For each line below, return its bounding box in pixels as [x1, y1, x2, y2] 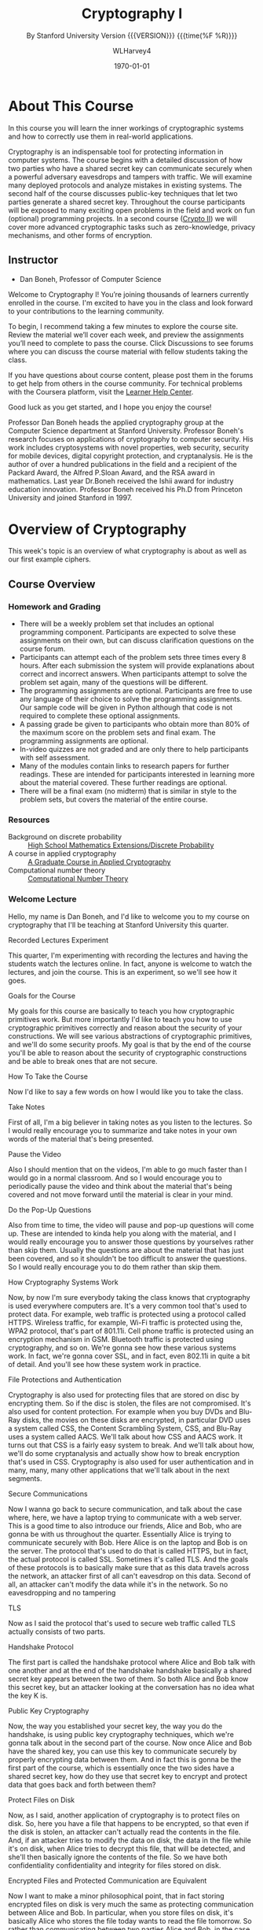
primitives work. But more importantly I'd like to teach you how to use [8, 1014, 233, 1024]
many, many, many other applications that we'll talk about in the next [8, 1465, 230, 1475]
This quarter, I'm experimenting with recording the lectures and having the [8, 950, 249, 960]
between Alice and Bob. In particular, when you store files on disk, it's [8, 1907, 234, 1917]
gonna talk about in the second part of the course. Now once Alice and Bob [8, 1738, 253, 1747]
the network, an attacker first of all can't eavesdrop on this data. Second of [8, 1571, 251, 1580]
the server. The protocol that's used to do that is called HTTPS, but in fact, [8, 1546, 249, 1555]
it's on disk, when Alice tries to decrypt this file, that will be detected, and [8, 1843, 246, 1853]
